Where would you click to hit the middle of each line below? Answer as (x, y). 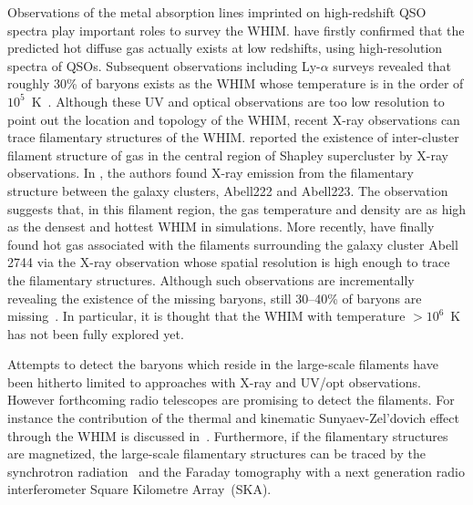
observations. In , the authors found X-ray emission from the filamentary (211, 173)
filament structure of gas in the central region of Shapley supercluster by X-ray (228, 155)
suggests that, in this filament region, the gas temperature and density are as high (237, 208)
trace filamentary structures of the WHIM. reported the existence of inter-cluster (233, 137)
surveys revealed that (392, 65)
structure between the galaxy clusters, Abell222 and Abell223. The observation (228, 190)
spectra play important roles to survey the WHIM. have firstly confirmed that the (236, 30)
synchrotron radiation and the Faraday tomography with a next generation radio (236, 471)
